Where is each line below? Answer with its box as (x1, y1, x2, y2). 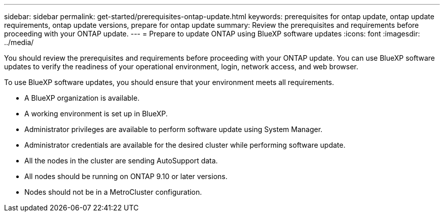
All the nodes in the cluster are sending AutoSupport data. (24, 156, 218, 165)
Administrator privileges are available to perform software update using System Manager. (24, 125, 323, 134)
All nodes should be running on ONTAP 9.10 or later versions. (24, 172, 228, 181)
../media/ (4, 38, 34, 47)
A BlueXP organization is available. (24, 94, 140, 102)
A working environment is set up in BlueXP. (24, 109, 168, 118)
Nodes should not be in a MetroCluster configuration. (24, 188, 202, 196)
